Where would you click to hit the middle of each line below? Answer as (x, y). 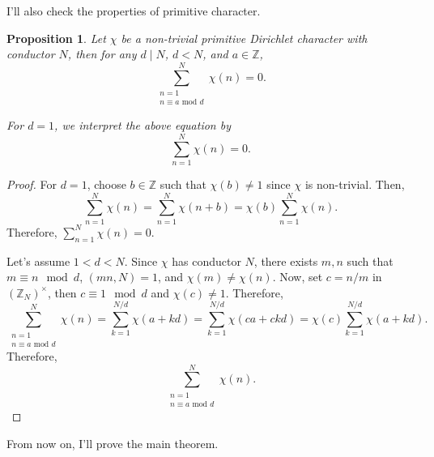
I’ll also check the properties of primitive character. (134, 11)
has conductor (206, 261)
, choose (106, 184)
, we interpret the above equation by (143, 125)
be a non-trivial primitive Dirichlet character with (244, 38)
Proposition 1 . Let (56, 38)
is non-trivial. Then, (355, 184)
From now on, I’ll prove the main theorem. (113, 443)
